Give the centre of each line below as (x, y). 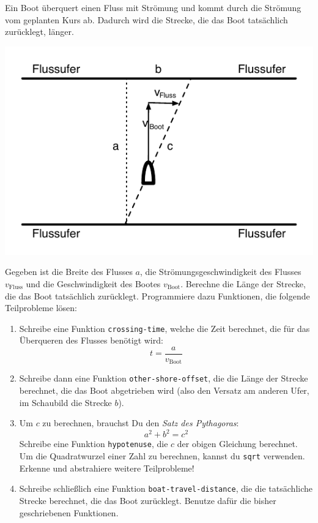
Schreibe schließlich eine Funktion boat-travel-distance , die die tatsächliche (166, 488)
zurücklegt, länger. (39, 32)
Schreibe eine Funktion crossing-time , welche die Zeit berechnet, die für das (165, 328)
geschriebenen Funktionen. (69, 512)
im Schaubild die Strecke (65, 402)
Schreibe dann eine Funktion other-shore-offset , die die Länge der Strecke (164, 378)
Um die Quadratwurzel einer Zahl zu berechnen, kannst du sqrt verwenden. (162, 456)
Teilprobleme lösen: (41, 308)
